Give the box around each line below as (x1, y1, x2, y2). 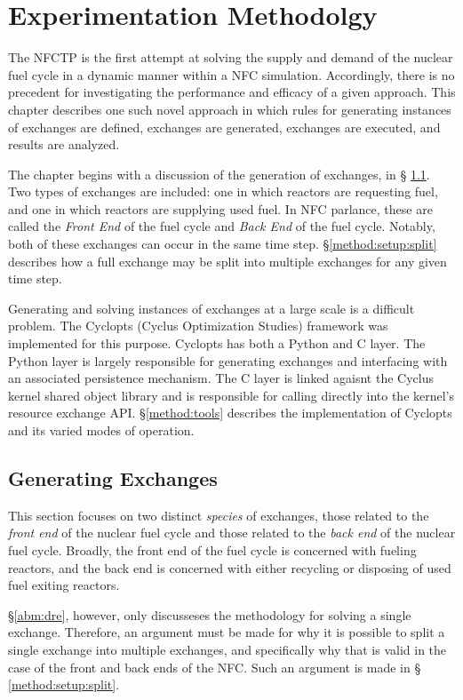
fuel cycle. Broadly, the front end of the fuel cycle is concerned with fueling (8, 540, 417, 559)
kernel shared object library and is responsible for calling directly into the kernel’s (8, 386, 455, 404)
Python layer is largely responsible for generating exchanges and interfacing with (8, 351, 448, 370)
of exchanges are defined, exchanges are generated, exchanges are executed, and (8, 117, 441, 136)
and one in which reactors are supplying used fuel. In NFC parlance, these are (8, 199, 433, 218)
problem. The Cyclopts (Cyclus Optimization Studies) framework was (8, 316, 388, 335)
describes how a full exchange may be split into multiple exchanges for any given (8, 251, 447, 270)
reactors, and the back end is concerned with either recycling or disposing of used (8, 558, 451, 577)
